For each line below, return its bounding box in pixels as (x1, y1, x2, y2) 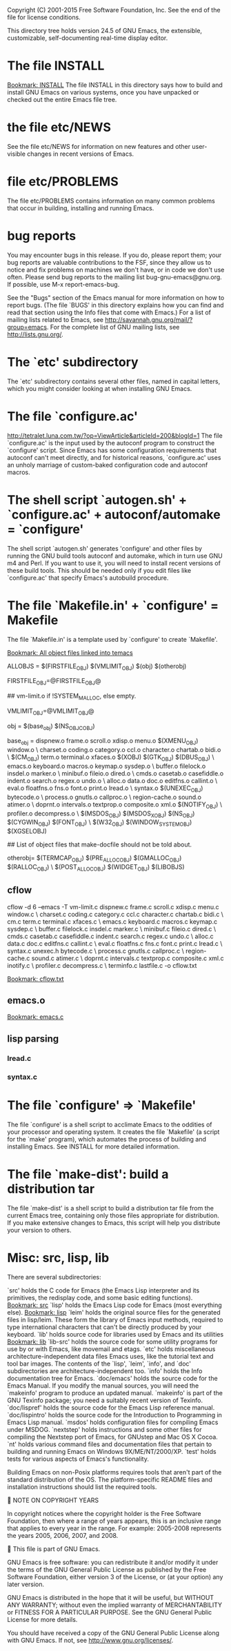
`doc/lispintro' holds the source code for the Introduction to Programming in (7, 1410, 223, 1419)
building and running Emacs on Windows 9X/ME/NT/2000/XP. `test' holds (7, 1447, 217, 1455)
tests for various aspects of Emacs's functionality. (7, 1455, 150, 1463)
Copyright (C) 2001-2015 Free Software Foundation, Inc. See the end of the (7, 6, 221, 14)
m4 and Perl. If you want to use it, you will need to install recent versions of (7, 558, 221, 567)
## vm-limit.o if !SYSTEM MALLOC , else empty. (7, 692, 137, 702)
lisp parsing (7, 1033, 59, 1044)
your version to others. (7, 1226, 72, 1234)
